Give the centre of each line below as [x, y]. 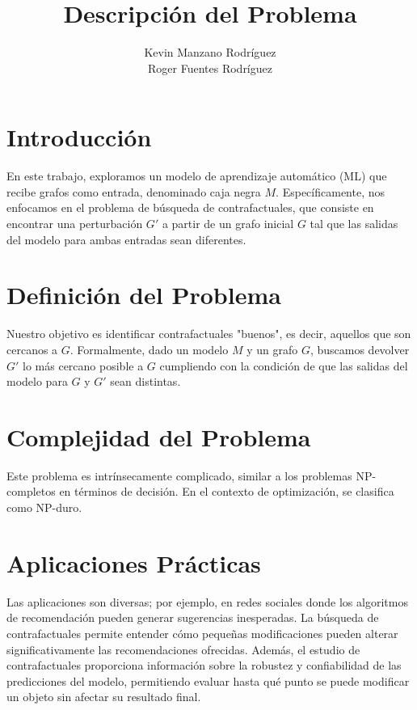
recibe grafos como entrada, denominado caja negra [134, 191]
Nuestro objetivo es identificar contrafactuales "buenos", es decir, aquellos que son [209, 334]
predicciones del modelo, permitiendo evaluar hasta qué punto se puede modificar [208, 680]
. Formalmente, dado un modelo [149, 349]
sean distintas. [145, 381]
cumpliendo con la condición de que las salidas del [284, 365]
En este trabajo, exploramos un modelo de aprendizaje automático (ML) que [197, 176]
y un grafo [272, 349]
